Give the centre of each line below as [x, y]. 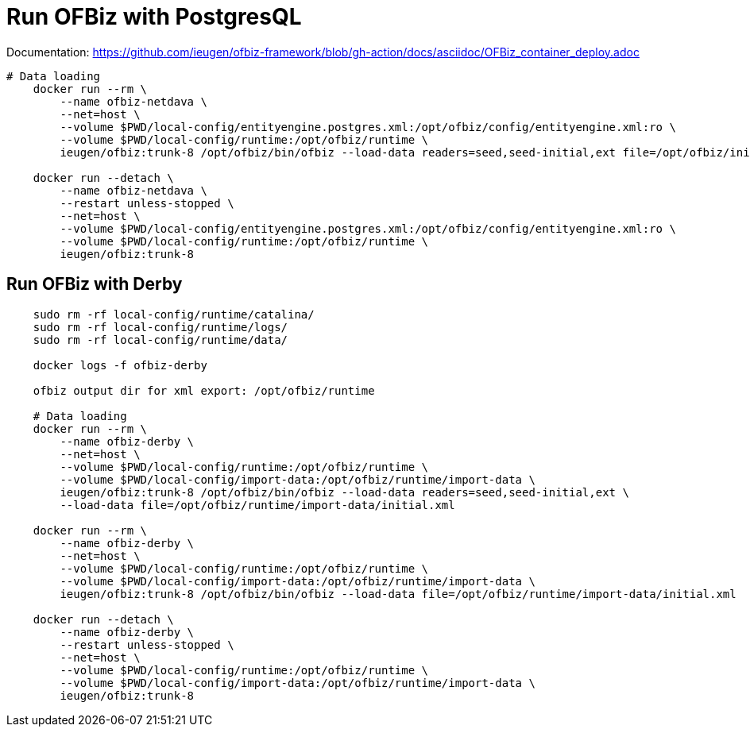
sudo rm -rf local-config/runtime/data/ [160, 339]
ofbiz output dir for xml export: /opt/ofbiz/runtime [204, 390]
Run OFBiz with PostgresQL [154, 17]
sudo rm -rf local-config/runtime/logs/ [160, 327]
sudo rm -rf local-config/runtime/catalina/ [174, 314]
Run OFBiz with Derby [95, 284]
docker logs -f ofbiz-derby [120, 365]
